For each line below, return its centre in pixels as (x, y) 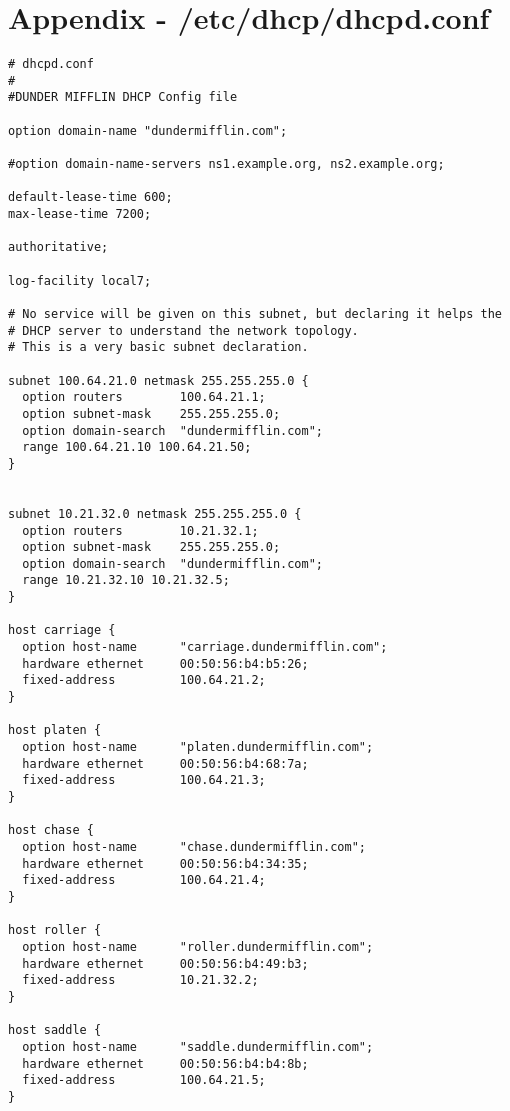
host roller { (55, 930)
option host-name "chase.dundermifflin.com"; (194, 846)
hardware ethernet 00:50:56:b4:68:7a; (165, 763)
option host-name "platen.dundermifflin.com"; (198, 747)
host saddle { (55, 1030)
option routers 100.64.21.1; (144, 397)
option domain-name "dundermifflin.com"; (148, 130)
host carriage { (62, 630)
